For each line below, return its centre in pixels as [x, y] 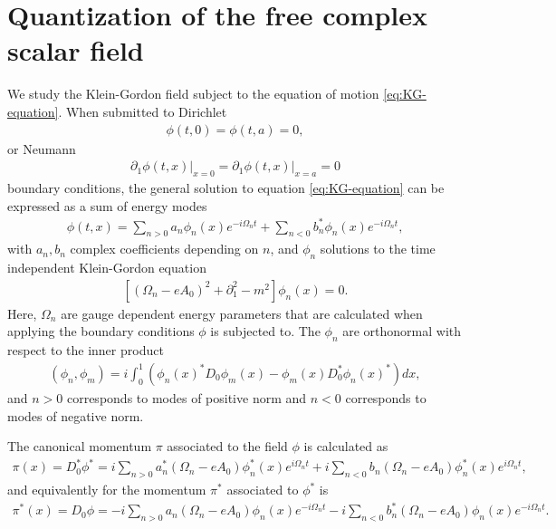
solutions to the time [378, 249]
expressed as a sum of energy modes [107, 205]
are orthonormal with [402, 331]
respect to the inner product [86, 350]
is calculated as [346, 446]
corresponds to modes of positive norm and [187, 397]
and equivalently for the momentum [107, 490]
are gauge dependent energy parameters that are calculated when [242, 313]
